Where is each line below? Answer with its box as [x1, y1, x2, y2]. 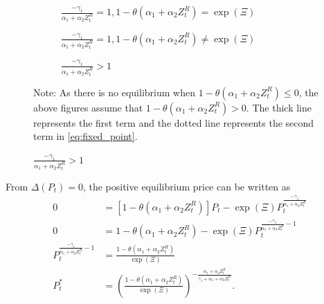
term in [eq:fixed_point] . [33, 129, 138, 143]
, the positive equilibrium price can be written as [82, 179, 291, 193]
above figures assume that [33, 100, 143, 114]
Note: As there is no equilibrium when [33, 84, 195, 99]
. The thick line [246, 100, 312, 114]
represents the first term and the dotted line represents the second [33, 115, 314, 129]
